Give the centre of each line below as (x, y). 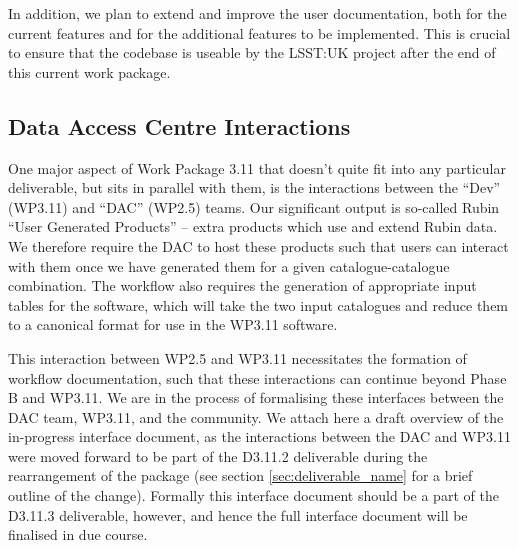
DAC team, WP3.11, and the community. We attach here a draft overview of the (256, 416)
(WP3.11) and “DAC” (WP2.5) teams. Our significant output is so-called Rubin (254, 206)
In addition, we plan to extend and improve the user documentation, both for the (257, 13)
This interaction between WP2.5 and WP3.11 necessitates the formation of (237, 357)
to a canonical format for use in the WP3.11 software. (173, 324)
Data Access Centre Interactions (179, 125)
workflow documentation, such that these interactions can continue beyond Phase (257, 377)
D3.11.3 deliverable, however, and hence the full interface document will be (238, 514)
